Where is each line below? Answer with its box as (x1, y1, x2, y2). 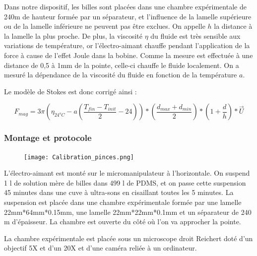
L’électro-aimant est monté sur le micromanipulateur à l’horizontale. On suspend (4, 168, 250, 178)
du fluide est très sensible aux (150, 30, 241, 41)
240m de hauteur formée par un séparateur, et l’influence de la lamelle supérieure (4, 11, 252, 21)
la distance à (214, 21, 253, 31)
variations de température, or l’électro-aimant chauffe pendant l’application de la (4, 40, 250, 51)
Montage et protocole (4, 131, 92, 144)
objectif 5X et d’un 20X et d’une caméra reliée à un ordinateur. (4, 243, 197, 253)
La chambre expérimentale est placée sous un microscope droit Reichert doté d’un (4, 233, 253, 243)
